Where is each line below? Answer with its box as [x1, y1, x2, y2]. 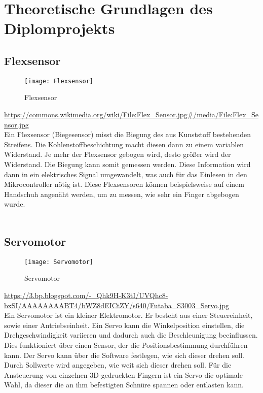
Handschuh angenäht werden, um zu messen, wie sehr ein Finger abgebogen [4, 188, 239, 199]
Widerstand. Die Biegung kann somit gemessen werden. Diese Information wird [4, 158, 251, 169]
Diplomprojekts [4, 18, 115, 39]
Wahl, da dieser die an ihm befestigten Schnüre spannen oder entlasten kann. [4, 379, 244, 390]
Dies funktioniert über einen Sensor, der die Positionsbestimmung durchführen [4, 339, 248, 350]
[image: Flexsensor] [24, 77, 94, 85]
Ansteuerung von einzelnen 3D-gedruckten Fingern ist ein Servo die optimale [4, 369, 243, 380]
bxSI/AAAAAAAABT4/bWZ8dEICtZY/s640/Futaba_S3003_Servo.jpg [4, 300, 230, 310]
